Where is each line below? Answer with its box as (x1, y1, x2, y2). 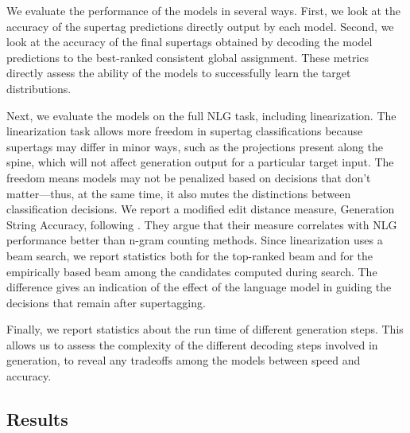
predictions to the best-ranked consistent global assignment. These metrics (6, 49, 369, 65)
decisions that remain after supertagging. (6, 294, 206, 310)
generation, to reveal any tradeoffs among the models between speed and (6, 352, 361, 369)
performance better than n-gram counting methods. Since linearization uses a (6, 232, 383, 248)
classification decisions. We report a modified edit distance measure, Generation (6, 201, 395, 217)
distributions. (6, 80, 72, 96)
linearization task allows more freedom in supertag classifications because (6, 123, 363, 139)
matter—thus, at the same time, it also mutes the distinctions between (6, 185, 351, 201)
